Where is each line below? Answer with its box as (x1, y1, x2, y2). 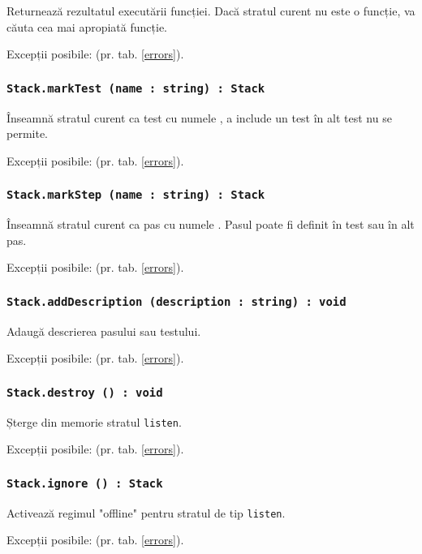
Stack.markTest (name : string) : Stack (6, 81, 265, 95)
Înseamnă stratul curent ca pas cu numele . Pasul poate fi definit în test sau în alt (6, 216, 415, 233)
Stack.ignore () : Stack (6, 476, 163, 490)
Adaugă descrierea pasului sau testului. (6, 322, 201, 339)
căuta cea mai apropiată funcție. (6, 18, 167, 35)
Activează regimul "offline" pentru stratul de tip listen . (6, 504, 286, 521)
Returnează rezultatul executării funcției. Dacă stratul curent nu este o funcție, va (6, 2, 416, 19)
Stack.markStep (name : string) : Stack (6, 188, 265, 202)
